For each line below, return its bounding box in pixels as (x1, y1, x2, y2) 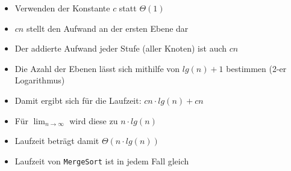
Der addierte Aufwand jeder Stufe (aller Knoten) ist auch (14, 42, 227, 55)
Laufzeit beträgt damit (14, 134, 99, 147)
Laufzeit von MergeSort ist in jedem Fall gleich (14, 154, 189, 167)
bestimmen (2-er (226, 62, 287, 74)
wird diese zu (69, 114, 118, 127)
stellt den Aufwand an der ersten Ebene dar (26, 22, 189, 34)
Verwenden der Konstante (14, 2, 110, 14)
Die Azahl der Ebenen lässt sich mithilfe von (14, 62, 180, 74)
